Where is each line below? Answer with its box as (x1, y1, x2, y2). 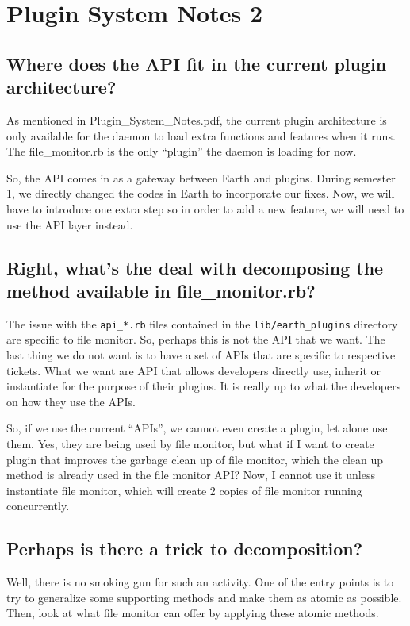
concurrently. (6, 497, 70, 514)
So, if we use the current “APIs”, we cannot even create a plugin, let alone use (6, 420, 388, 436)
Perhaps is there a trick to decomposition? (6, 536, 363, 561)
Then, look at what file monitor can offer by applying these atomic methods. (6, 605, 379, 621)
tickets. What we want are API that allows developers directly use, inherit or (6, 362, 381, 378)
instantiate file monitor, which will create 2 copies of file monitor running (6, 482, 362, 498)
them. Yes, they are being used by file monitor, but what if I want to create (6, 435, 374, 451)
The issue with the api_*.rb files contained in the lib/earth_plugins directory (6, 315, 398, 332)
